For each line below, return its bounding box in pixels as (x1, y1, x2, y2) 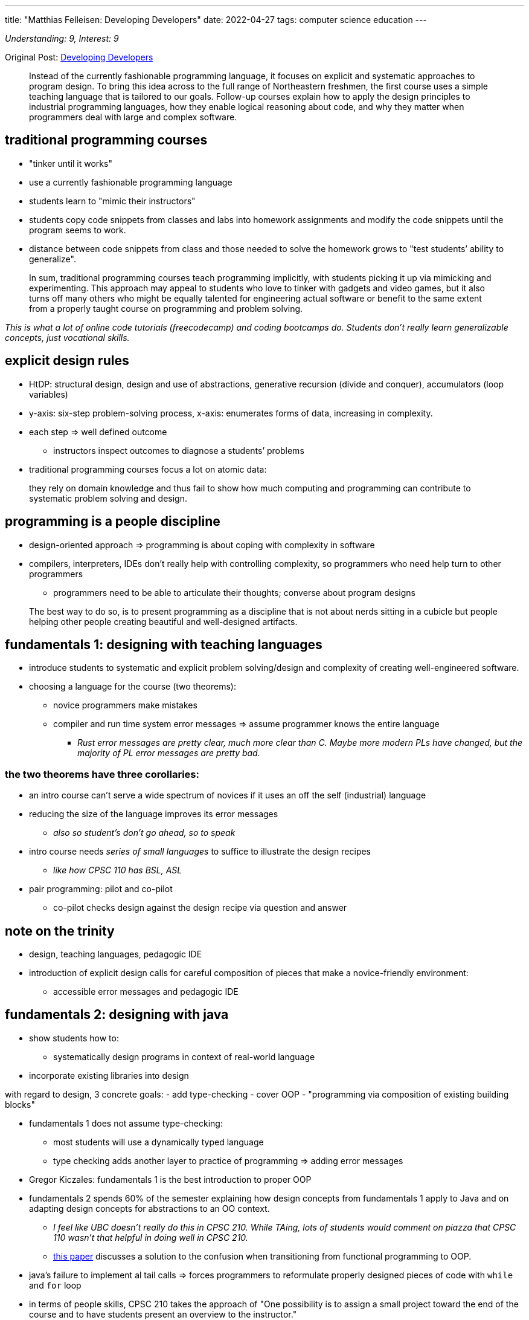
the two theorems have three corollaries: (5, 768, 199, 780)
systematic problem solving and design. (29, 493, 187, 503)
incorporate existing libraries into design (29, 1070, 189, 1081)
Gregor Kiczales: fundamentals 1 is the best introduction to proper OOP (29, 1174, 312, 1185)
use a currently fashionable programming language (29, 176, 232, 187)
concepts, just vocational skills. (5, 332, 130, 343)
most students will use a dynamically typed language (53, 1136, 264, 1147)
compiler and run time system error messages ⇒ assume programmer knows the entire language (53, 719, 440, 730)
